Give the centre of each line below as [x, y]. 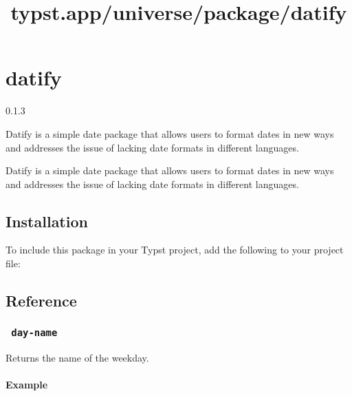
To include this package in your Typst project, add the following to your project [175, 250]
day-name [34, 333]
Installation [47, 221]
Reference [41, 301]
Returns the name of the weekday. [77, 358]
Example [27, 385]
